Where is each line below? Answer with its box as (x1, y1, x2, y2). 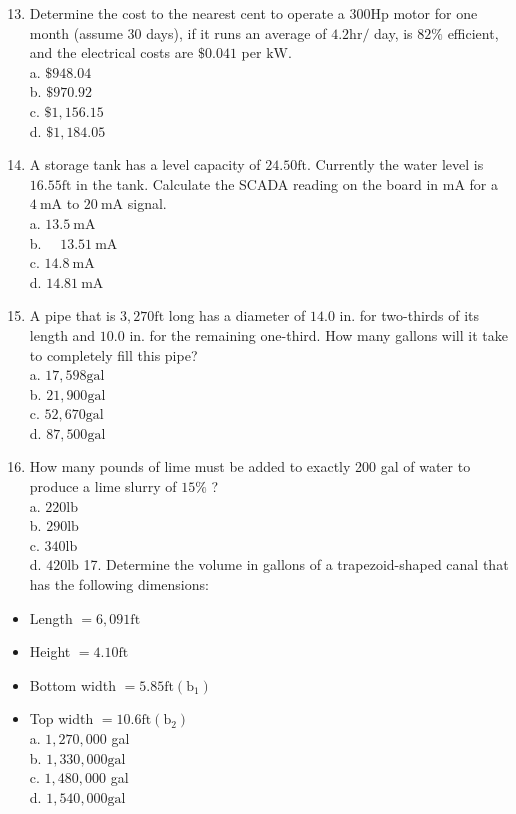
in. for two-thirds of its (339, 305, 480, 326)
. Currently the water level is (306, 154, 484, 175)
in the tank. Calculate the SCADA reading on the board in (76, 173, 439, 194)
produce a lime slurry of (29, 476, 177, 497)
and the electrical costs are (29, 42, 194, 63)
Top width (29, 708, 94, 729)
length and (29, 324, 96, 345)
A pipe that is (29, 305, 116, 326)
